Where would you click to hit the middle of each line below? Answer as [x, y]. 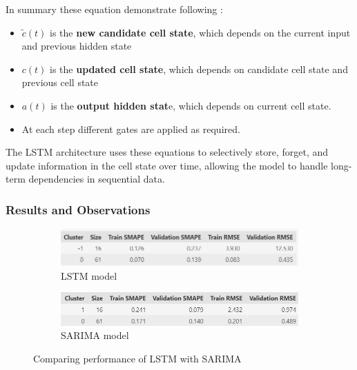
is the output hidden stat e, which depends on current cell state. [191, 105]
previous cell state [60, 82]
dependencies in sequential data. [97, 179]
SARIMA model [95, 335]
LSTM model [89, 275]
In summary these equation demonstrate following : [114, 9]
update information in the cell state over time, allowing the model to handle [167, 165]
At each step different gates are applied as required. [131, 129]
